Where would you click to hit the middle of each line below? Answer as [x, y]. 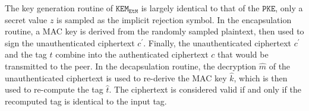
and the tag [26, 54]
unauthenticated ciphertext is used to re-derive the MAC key [116, 77]
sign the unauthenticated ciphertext [70, 42]
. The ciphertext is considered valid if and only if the [205, 89]
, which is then [261, 77]
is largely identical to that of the [200, 8]
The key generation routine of [59, 8]
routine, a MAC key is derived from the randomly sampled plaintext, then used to [154, 31]
